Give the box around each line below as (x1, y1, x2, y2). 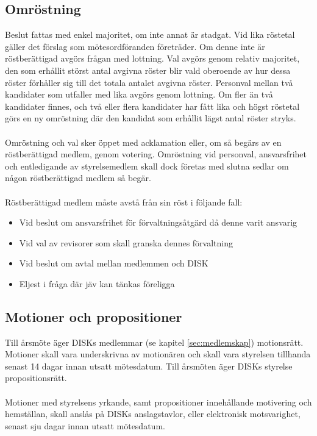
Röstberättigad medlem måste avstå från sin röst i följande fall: (5, 195, 243, 208)
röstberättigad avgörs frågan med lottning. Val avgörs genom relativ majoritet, (5, 52, 300, 65)
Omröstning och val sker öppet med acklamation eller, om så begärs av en (5, 135, 282, 148)
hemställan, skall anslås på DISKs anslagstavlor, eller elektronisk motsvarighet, (5, 407, 301, 420)
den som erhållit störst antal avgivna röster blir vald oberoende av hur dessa (5, 63, 291, 76)
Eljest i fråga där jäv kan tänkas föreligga (19, 277, 175, 290)
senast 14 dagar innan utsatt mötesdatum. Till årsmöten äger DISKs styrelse (5, 359, 293, 372)
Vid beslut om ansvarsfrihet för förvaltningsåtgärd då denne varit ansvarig (19, 216, 297, 229)
